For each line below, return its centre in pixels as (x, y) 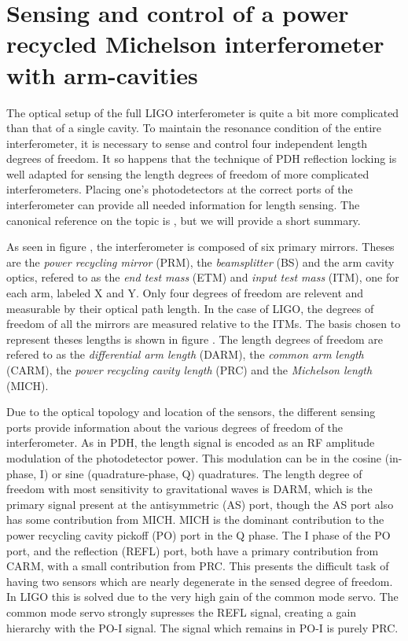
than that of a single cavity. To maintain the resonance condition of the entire (194, 128)
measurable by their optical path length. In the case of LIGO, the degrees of (190, 308)
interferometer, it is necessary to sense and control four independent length (187, 143)
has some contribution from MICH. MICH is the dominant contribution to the (195, 519)
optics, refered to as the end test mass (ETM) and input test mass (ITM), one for (203, 277)
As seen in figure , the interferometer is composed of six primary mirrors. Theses (200, 247)
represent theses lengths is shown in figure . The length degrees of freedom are (195, 339)
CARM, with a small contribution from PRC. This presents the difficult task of (198, 566)
